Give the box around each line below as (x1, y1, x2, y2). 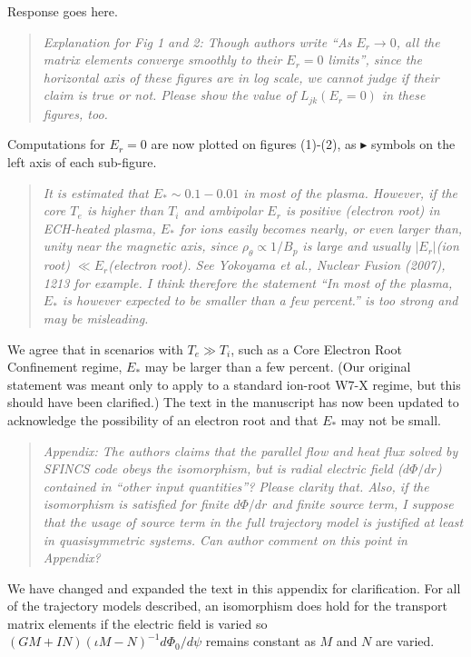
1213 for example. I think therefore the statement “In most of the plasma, (43, 273, 453, 292)
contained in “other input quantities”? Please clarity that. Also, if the (43, 476, 429, 495)
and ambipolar (183, 201, 263, 220)
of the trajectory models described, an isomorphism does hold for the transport (7, 596, 447, 615)
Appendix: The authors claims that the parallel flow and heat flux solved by (43, 441, 458, 460)
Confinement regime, (7, 357, 123, 376)
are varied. (376, 632, 435, 651)
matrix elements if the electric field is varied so (7, 613, 268, 632)
